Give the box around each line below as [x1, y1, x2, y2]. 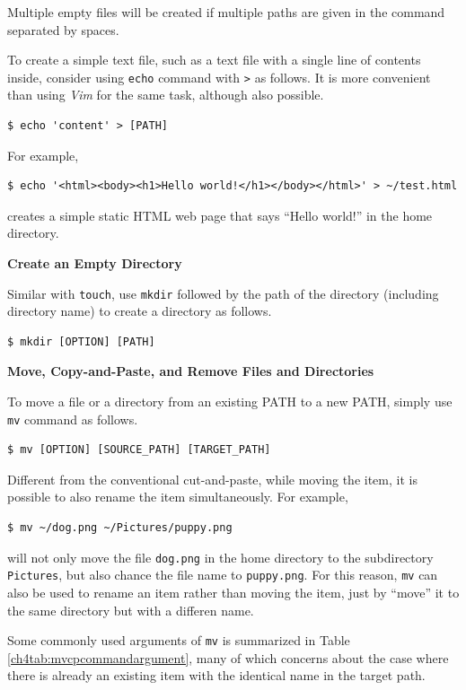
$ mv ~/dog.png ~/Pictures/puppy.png [7, 521, 233, 535]
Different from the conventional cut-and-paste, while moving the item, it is [7, 469, 418, 488]
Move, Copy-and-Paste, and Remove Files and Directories [7, 362, 374, 380]
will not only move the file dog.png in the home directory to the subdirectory [7, 547, 434, 566]
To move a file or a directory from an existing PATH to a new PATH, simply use [7, 392, 453, 411]
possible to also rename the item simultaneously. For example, [7, 487, 348, 506]
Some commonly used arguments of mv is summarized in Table [7, 631, 350, 650]
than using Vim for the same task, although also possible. [7, 85, 324, 104]
